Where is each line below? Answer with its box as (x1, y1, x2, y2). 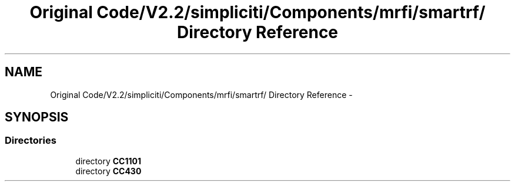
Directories (5, 134, 56, 147)
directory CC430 (75, 165, 142, 176)
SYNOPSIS (5, 110, 69, 125)
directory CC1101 (75, 155, 141, 166)
